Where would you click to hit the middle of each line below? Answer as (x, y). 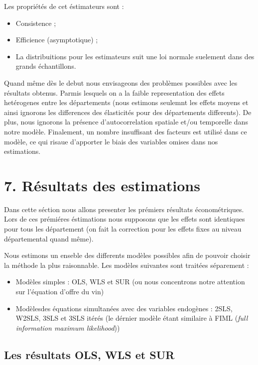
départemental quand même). (49, 238)
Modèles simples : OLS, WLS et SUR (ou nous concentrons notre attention (130, 282)
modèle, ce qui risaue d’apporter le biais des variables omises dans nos (111, 141)
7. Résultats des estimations (102, 185)
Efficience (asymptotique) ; (57, 40)
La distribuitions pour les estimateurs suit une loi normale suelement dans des (135, 56)
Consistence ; (36, 23)
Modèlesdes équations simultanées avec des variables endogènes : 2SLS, (124, 308)
